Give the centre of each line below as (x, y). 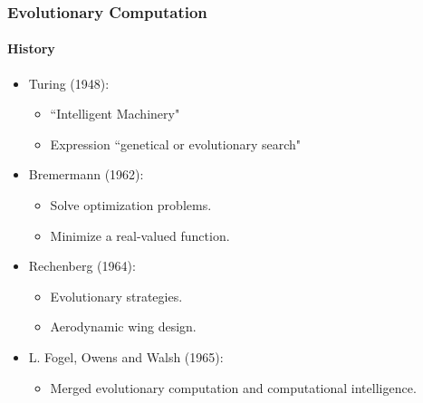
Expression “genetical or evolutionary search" (176, 144)
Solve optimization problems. (131, 205)
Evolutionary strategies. (116, 296)
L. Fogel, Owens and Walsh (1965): (126, 356)
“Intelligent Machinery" (115, 114)
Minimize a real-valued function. (140, 235)
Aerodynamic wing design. (123, 326)
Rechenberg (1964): (82, 266)
